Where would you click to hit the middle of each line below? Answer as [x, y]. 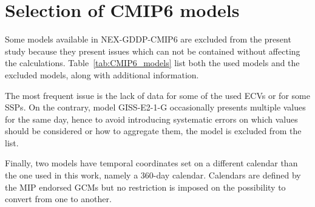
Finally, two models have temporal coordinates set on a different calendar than [151, 163]
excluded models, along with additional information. [102, 74]
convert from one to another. [58, 199]
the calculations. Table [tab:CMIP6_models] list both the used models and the [152, 63]
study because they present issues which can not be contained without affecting [153, 51]
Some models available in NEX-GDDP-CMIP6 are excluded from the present [148, 39]
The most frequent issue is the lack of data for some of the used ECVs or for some [157, 95]
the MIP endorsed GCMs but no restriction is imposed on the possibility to [145, 187]
